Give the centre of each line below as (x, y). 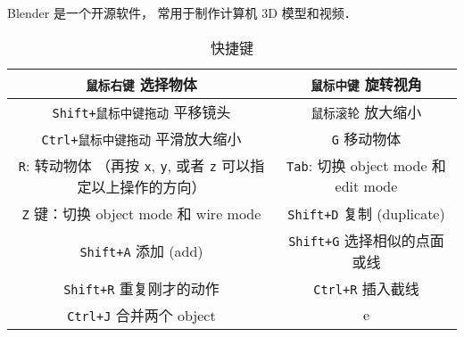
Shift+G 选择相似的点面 (366, 240)
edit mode (366, 186)
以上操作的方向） (149, 186)
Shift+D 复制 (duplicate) (366, 213)
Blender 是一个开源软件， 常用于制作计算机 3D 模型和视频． (182, 12)
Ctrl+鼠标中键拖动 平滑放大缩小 (141, 138)
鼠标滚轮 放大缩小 (366, 111)
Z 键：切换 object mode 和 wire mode (141, 213)
